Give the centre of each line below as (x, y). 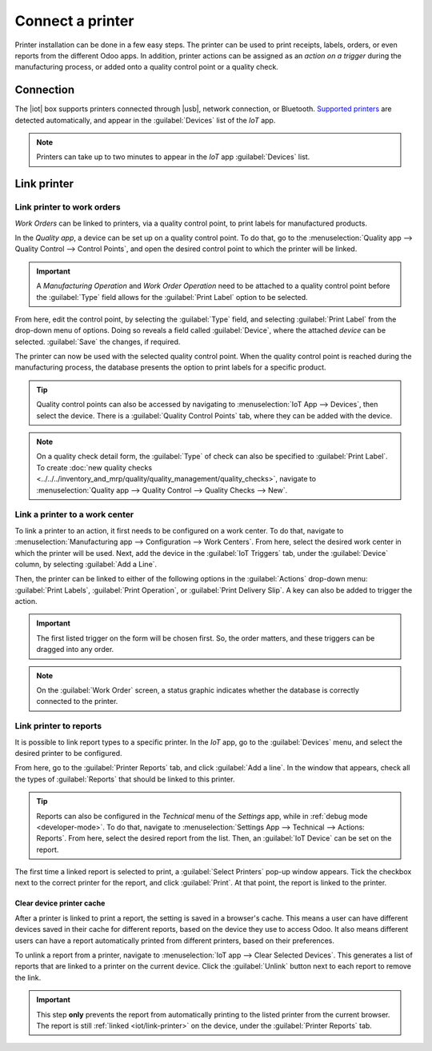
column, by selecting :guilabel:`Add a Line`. (86, 564)
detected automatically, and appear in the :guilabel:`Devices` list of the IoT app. (145, 120)
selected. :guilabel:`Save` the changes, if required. (98, 342)
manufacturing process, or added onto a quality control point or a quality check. (147, 67)
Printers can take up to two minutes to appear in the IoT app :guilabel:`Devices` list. (173, 157)
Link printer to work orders (68, 207)
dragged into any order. (75, 649)
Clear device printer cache (60, 903)
